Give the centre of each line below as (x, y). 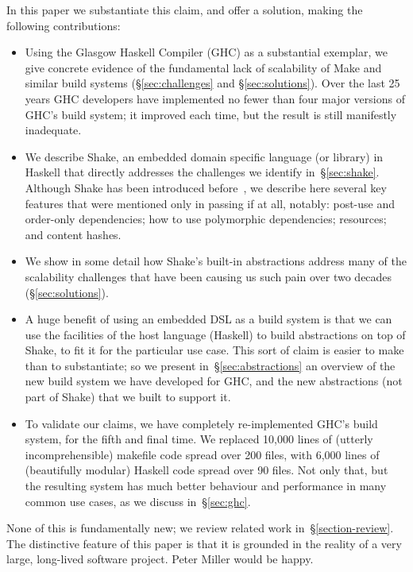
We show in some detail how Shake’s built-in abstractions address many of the (216, 261)
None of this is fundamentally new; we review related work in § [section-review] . (200, 528)
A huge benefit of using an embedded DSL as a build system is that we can (208, 319)
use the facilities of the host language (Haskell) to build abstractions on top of (215, 334)
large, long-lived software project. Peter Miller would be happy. (160, 559)
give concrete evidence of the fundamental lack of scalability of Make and (203, 67)
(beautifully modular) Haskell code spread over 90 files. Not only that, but (206, 470)
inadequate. (53, 130)
